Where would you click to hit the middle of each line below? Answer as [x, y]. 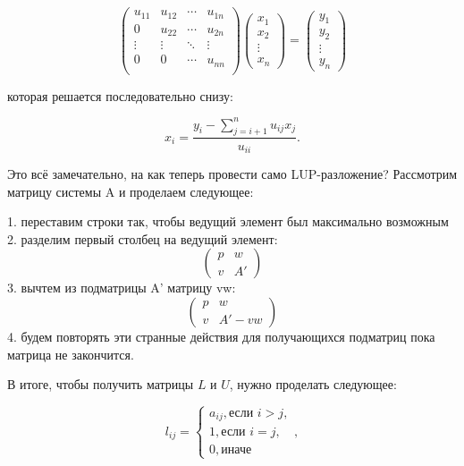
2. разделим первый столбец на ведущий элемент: [143, 238]
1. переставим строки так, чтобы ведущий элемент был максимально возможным [228, 221]
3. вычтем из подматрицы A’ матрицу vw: [122, 288]
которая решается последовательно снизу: [120, 95]
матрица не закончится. [71, 354]
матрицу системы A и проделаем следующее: [131, 191]
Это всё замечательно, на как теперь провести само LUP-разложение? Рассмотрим [232, 173]
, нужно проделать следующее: [313, 384]
